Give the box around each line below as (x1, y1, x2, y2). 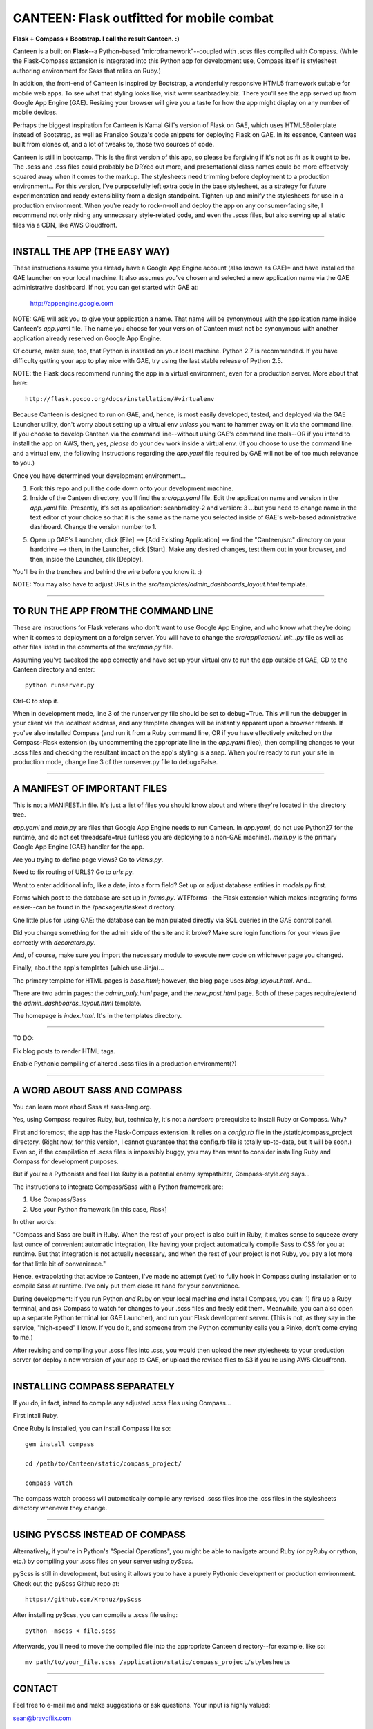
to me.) (12, 1333, 34, 1342)
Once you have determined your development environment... (12, 471, 186, 480)
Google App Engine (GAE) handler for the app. (12, 842, 144, 851)
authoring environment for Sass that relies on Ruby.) (12, 66, 162, 75)
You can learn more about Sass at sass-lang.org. (12, 1103, 152, 1111)
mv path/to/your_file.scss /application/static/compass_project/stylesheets (25, 1658, 291, 1666)
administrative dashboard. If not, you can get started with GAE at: (12, 284, 199, 292)
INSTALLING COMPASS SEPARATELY (12, 1380, 175, 1392)
